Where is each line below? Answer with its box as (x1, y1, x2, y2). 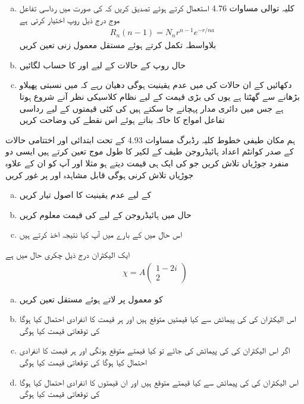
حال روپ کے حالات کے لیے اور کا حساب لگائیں (19, 58, 186, 71)
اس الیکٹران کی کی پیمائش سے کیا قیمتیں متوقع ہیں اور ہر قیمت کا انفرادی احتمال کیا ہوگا (19, 313, 296, 325)
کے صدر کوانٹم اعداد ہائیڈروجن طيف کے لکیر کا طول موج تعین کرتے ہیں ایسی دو (5, 145, 294, 157)
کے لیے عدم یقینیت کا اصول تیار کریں (19, 188, 152, 201)
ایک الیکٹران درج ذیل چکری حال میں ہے (5, 248, 130, 261)
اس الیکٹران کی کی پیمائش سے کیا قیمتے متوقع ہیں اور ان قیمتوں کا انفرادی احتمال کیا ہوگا (19, 375, 299, 388)
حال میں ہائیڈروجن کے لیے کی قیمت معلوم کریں (19, 208, 192, 220)
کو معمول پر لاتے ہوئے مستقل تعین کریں (19, 292, 163, 305)
